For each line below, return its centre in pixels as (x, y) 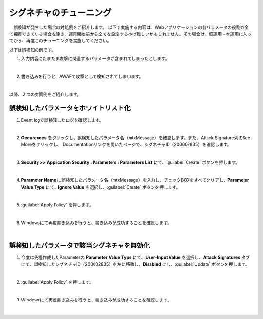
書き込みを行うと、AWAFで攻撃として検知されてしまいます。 (82, 76)
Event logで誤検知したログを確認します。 (62, 120)
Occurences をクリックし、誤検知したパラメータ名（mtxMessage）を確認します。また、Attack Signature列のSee (136, 138)
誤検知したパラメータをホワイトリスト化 (70, 108)
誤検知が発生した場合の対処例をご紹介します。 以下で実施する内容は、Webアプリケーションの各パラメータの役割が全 (131, 27)
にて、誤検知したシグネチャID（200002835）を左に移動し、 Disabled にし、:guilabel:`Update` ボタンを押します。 (135, 264)
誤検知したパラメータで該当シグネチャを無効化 (79, 246)
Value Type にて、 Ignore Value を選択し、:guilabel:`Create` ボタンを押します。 (101, 187)
